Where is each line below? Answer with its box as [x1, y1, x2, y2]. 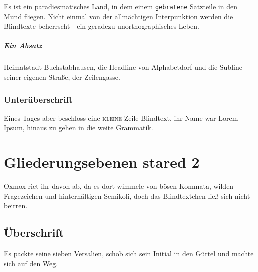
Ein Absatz [4, 40, 42, 51]
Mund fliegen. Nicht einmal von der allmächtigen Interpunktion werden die [4, 11, 233, 21]
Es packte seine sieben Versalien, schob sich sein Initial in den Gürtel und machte [4, 248, 254, 259]
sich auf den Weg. [4, 258, 58, 268]
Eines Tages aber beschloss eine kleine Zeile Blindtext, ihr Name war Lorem [4, 112, 238, 123]
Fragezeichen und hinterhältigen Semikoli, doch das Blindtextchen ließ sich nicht [4, 190, 250, 201]
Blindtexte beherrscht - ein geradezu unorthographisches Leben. [4, 21, 199, 31]
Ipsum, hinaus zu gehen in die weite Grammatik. [4, 122, 153, 133]
